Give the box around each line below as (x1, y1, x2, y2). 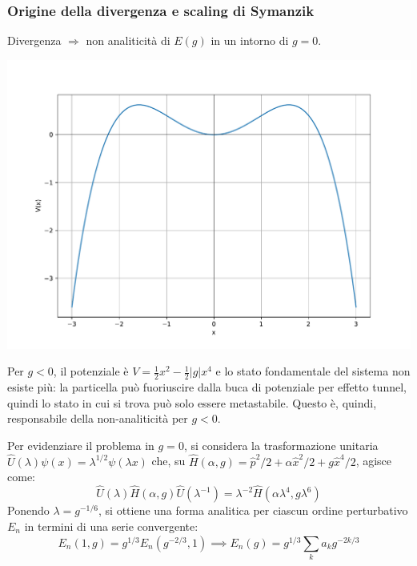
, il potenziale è (53, 363, 129, 379)
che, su (151, 452, 186, 469)
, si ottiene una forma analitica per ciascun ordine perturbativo (98, 502, 408, 518)
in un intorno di (211, 32, 289, 49)
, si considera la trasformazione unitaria (183, 436, 379, 453)
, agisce (355, 452, 392, 469)
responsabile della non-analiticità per (7, 410, 188, 427)
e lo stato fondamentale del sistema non (215, 363, 411, 379)
